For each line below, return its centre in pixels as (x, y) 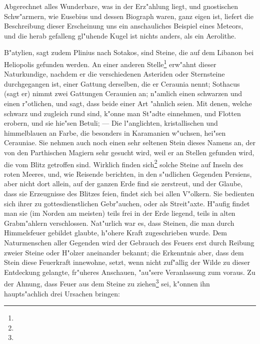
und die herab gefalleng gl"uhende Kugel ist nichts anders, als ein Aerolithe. (120, 35)
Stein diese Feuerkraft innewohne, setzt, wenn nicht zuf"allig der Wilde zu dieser (127, 262)
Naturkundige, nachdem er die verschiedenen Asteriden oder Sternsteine (114, 74)
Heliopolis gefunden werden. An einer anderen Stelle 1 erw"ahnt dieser (110, 63)
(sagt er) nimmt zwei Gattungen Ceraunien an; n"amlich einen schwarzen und (123, 93)
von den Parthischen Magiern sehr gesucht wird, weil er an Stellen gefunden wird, (129, 152)
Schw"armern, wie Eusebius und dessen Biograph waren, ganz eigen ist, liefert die (129, 16)
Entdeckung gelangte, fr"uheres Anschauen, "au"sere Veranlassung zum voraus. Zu (130, 272)
